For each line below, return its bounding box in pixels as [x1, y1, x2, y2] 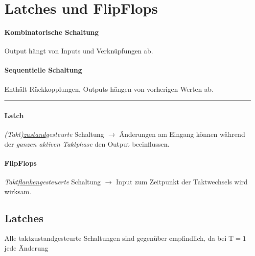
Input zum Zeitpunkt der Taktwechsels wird [116, 176, 248, 186]
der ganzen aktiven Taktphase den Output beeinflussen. [4, 138, 170, 149]
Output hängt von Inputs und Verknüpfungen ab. [4, 46, 153, 56]
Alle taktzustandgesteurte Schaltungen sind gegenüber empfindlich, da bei [4, 233, 227, 243]
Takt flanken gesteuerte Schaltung [4, 176, 101, 186]
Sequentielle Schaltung [4, 65, 82, 75]
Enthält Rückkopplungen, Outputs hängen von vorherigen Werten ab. [4, 83, 213, 94]
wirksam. [4, 186, 31, 196]
